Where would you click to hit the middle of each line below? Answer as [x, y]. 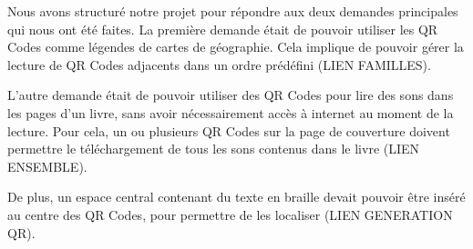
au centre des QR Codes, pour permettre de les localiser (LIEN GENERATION [230, 214]
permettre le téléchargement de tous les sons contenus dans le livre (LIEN [214, 149]
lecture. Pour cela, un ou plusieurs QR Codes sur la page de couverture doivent [229, 130]
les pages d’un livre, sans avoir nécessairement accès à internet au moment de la [231, 112]
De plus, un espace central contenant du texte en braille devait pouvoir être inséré [236, 197]
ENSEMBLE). [47, 166]
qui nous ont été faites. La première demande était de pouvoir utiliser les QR [223, 29]
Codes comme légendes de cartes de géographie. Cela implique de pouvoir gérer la [236, 47]
